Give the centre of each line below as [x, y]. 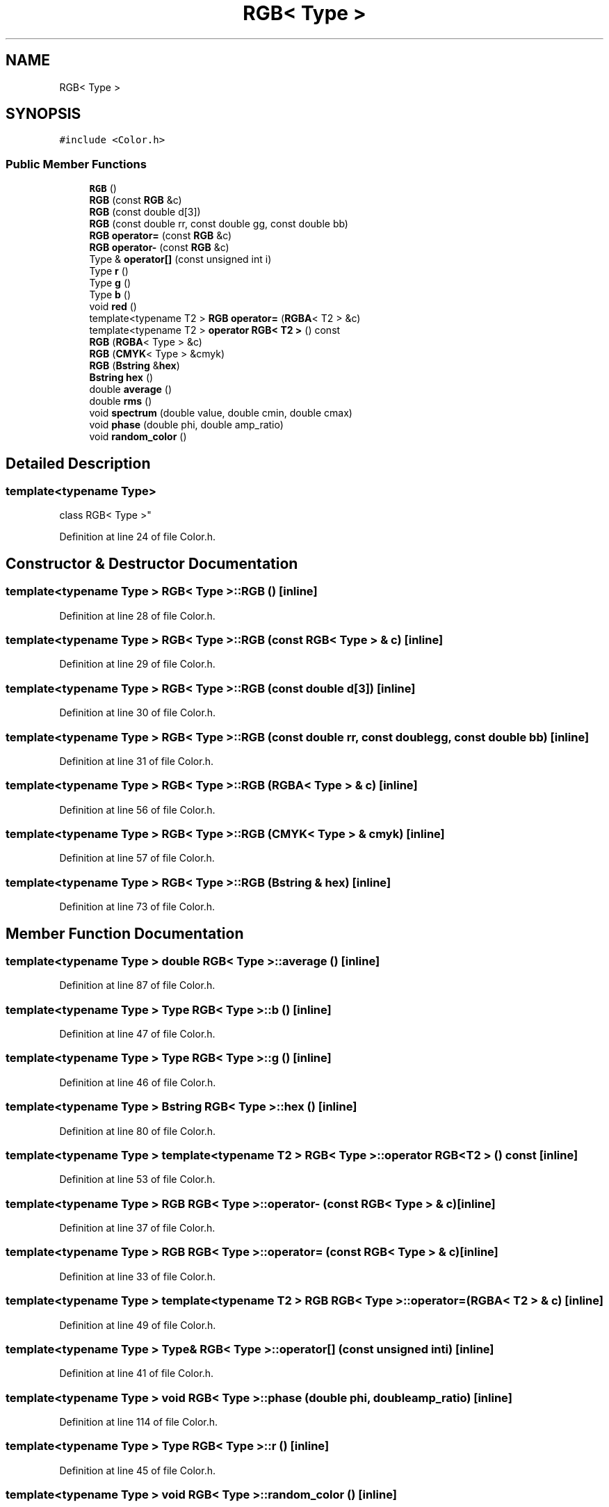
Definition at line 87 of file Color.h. [137, 985]
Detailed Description [78, 463]
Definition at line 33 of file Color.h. [137, 1276]
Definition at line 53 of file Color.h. [137, 1179]
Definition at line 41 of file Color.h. [137, 1373]
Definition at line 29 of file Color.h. [137, 664]
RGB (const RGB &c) [136, 200]
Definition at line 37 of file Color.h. [137, 1228]
